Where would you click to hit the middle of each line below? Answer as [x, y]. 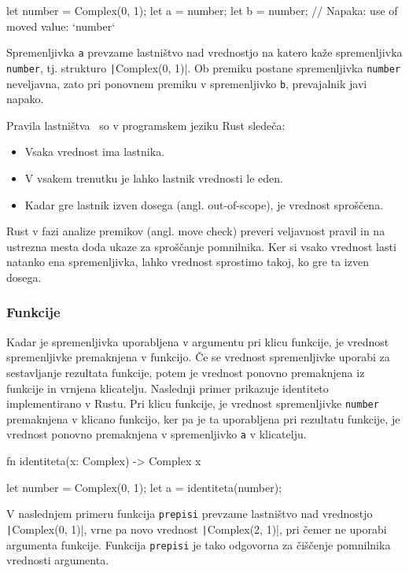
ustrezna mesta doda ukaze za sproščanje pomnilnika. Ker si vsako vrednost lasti [201, 246]
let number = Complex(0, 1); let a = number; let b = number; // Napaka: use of [202, 10]
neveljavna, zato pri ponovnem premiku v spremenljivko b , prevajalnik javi [187, 83]
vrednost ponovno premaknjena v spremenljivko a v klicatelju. [157, 434]
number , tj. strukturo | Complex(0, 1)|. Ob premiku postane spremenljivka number [204, 67]
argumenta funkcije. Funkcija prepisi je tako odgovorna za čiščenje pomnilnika [199, 544]
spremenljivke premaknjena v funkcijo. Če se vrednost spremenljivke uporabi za [198, 357]
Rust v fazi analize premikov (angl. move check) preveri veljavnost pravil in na [196, 231]
